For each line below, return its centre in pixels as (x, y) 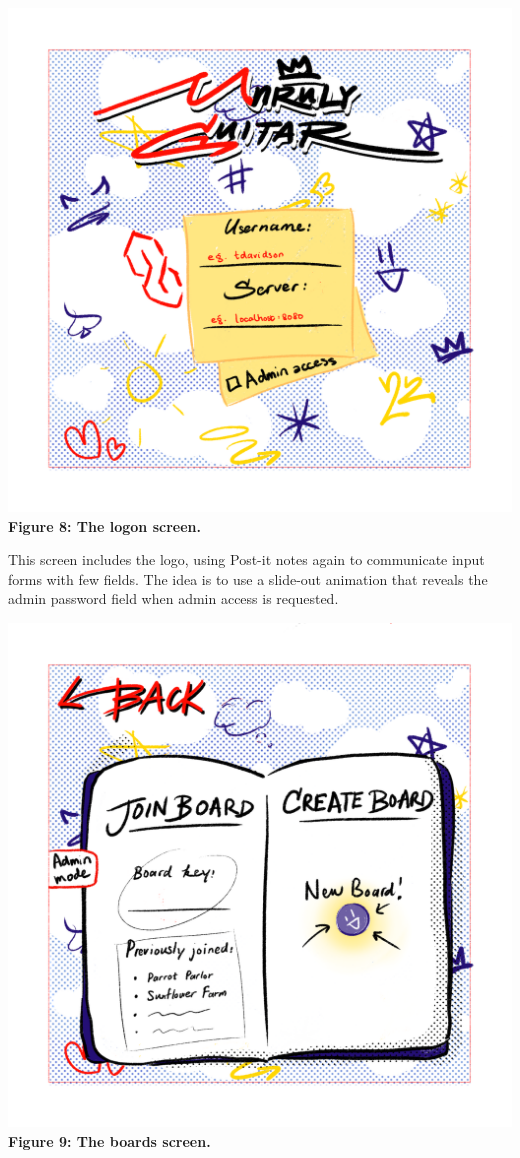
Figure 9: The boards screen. (109, 1140)
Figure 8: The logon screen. (104, 525)
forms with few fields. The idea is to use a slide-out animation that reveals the (248, 578)
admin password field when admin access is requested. (173, 598)
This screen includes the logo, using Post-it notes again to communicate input (246, 559)
